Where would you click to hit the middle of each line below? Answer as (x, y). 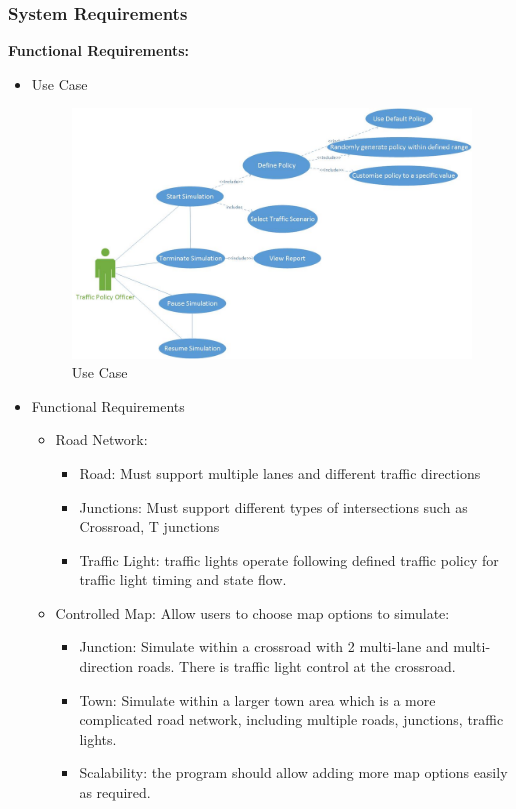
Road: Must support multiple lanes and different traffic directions (280, 472)
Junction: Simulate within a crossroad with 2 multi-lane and (264, 646)
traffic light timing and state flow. (183, 579)
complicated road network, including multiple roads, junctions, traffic (291, 719)
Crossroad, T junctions (149, 526)
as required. (115, 792)
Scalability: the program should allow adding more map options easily (293, 772)
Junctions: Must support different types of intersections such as (273, 506)
